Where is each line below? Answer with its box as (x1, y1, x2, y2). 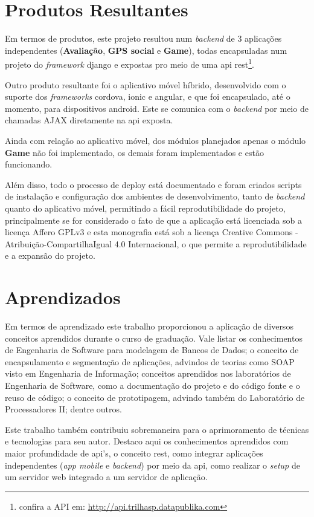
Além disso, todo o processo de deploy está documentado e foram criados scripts (5, 178, 302, 190)
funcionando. (5, 158, 53, 171)
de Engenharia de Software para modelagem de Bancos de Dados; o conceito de (5, 343, 299, 356)
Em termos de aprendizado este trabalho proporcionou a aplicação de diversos (5, 320, 293, 332)
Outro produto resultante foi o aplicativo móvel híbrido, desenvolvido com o (5, 78, 286, 91)
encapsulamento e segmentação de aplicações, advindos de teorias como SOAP (5, 355, 295, 368)
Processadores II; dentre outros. (5, 403, 122, 415)
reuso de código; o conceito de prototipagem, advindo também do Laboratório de (5, 391, 305, 403)
